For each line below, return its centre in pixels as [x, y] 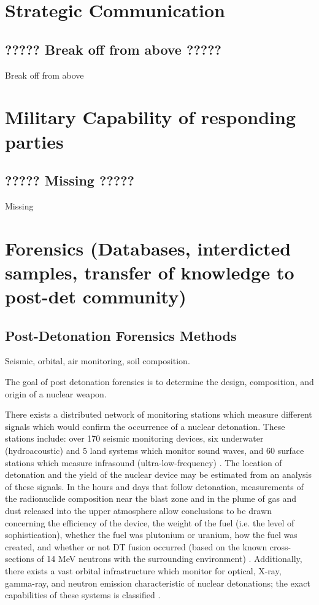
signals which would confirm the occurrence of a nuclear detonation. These [145, 426]
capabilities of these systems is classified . [83, 595]
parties [34, 141]
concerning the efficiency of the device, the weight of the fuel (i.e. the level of [150, 522]
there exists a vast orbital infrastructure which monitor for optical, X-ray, [143, 570]
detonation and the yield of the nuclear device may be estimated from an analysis [159, 474]
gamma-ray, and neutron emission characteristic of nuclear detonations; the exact [158, 583]
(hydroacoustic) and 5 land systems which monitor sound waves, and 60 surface [155, 451]
